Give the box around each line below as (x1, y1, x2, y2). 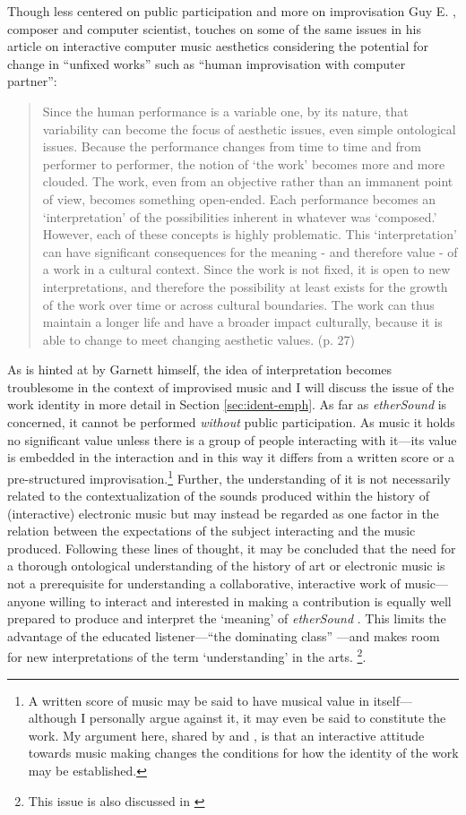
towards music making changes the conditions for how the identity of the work (28, 743, 459, 762)
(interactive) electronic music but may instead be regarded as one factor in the (7, 503, 439, 522)
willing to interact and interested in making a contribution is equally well (49, 591, 452, 610)
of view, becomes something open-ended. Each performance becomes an (42, 189, 436, 208)
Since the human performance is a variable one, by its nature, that (42, 101, 409, 120)
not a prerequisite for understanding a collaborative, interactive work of (7, 574, 401, 593)
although (28, 708, 77, 727)
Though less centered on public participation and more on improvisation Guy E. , (7, 2, 456, 20)
